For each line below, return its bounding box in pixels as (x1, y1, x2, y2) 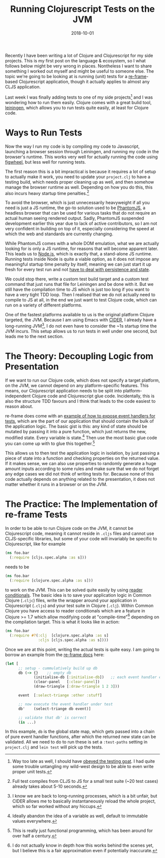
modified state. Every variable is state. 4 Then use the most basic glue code (5, 434, 157, 441)
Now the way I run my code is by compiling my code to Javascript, (5, 143, 140, 149)
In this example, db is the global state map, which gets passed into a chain (5, 728, 155, 735)
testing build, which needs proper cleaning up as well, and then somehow (5, 179, 154, 185)
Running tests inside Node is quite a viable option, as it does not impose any (5, 256, 160, 262)
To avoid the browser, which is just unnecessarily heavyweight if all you (5, 200, 150, 206)
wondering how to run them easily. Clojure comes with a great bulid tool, (5, 99, 152, 105)
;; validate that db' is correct (18, 715, 87, 720)
